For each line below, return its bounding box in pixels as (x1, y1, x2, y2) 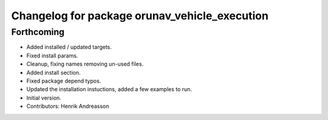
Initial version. (26, 94, 62, 101)
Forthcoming (11, 27, 65, 37)
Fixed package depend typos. (26, 77, 101, 84)
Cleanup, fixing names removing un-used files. (26, 60, 144, 68)
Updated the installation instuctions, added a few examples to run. (26, 86, 193, 93)
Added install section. (26, 69, 81, 76)
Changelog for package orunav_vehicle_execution (11, 9, 268, 22)
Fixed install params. (26, 52, 78, 59)
